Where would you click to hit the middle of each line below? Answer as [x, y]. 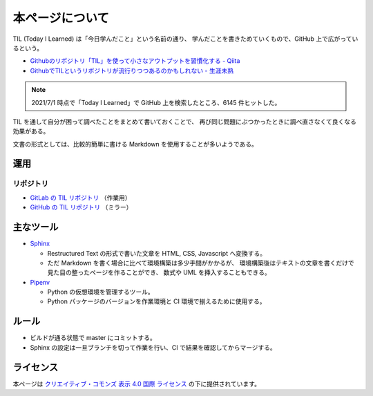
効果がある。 [31, 131]
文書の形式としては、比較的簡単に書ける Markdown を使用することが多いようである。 [135, 144]
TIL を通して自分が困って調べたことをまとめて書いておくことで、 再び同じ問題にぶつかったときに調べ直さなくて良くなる [185, 122]
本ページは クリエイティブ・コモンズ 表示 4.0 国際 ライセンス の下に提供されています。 [136, 384]
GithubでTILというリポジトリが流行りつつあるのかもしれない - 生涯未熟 [132, 70]
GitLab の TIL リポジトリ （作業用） [80, 198]
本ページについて [61, 18]
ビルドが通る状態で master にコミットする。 [93, 338]
